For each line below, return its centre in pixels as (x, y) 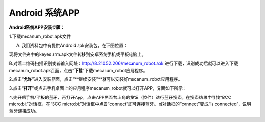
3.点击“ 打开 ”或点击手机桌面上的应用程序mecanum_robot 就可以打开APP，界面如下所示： (98, 88)
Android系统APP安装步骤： (37, 27)
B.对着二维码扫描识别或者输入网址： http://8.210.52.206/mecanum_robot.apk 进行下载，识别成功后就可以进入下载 (123, 63)
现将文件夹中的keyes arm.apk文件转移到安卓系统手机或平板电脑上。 (78, 54)
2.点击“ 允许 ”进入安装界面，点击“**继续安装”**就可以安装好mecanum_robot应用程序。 (96, 79)
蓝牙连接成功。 (24, 111)
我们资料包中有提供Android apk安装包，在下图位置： (74, 45)
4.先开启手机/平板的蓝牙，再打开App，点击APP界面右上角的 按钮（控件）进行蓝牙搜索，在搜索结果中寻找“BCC (120, 97)
